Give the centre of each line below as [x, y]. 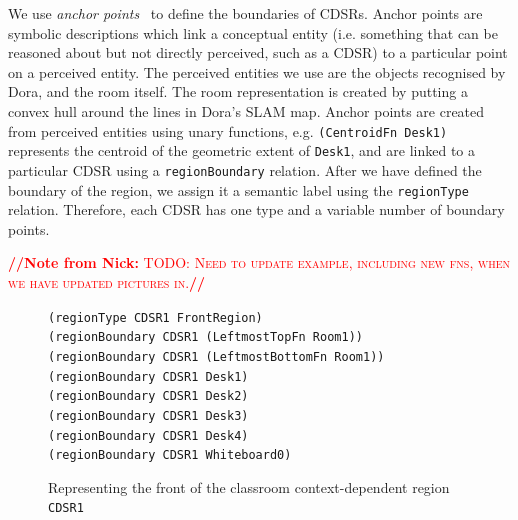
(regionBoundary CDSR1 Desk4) [148, 435]
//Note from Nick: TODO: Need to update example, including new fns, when [259, 262]
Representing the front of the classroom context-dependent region [249, 486]
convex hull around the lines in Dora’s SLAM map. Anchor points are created [246, 110]
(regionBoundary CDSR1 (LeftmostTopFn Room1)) [205, 337]
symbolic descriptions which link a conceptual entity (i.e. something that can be [253, 32]
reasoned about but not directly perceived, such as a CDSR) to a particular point [258, 52]
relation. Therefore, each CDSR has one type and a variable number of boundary [256, 209]
